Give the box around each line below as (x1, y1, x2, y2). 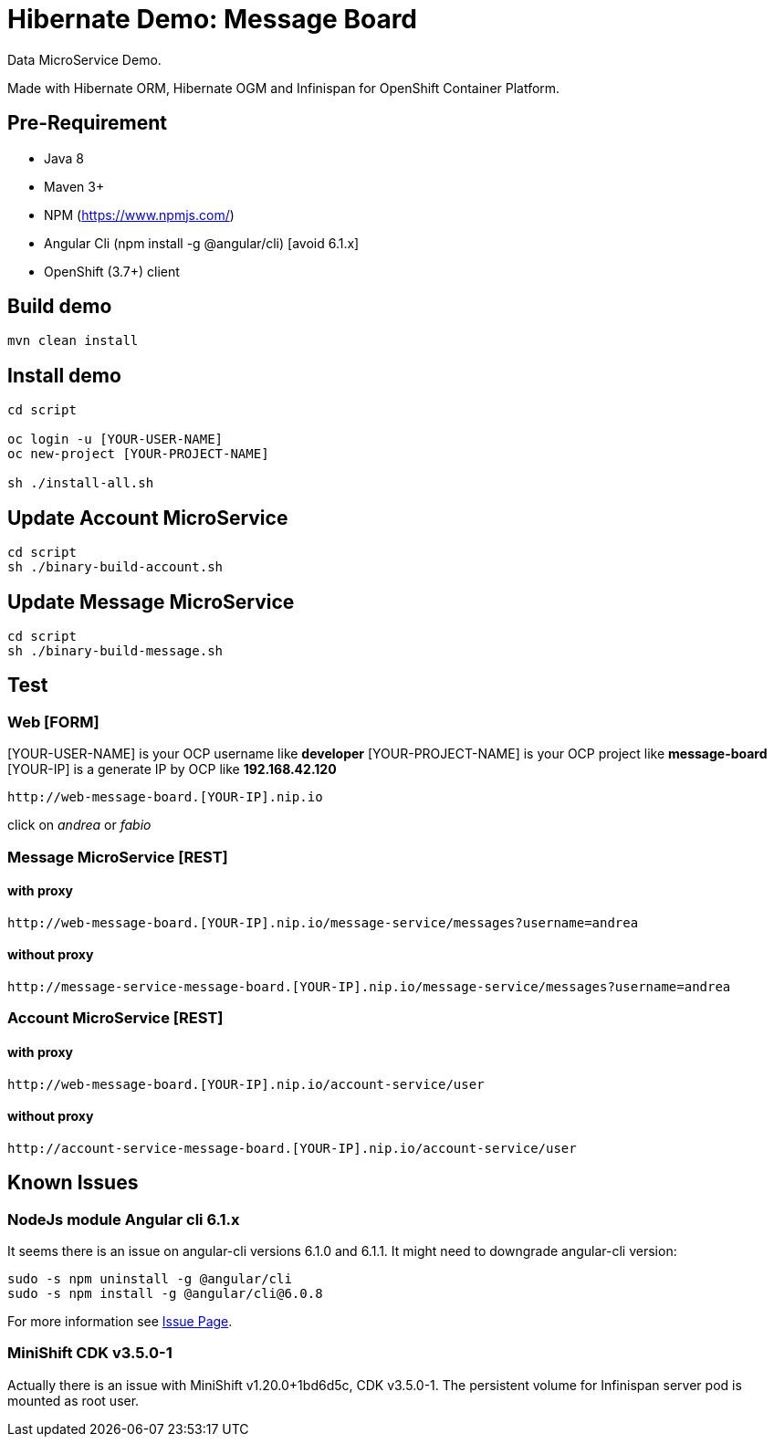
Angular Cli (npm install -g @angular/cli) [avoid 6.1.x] (44, 235, 360, 251)
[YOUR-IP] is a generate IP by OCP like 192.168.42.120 (7, 761, 337, 778)
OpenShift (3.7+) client (44, 263, 180, 279)
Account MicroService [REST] (7, 1009, 224, 1028)
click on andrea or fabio (7, 817, 152, 833)
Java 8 (44, 150, 84, 166)
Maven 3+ (44, 178, 105, 194)
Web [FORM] (7, 712, 99, 731)
